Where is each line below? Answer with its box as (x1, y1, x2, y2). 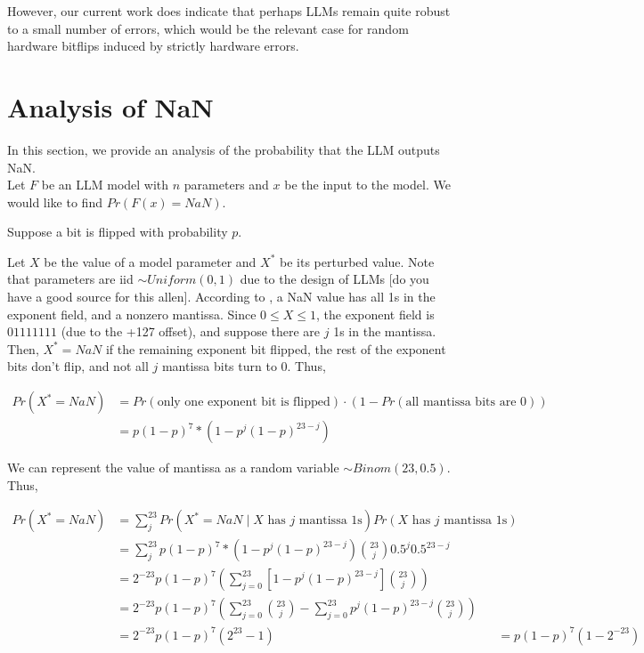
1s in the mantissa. (333, 322, 436, 341)
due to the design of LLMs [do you (240, 270, 429, 288)
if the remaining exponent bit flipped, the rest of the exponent (105, 339, 446, 358)
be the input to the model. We (284, 175, 451, 194)
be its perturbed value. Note (280, 252, 435, 270)
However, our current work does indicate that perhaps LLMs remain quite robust (7, 2, 451, 20)
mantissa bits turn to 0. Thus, (161, 357, 326, 375)
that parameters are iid (7, 270, 134, 288)
